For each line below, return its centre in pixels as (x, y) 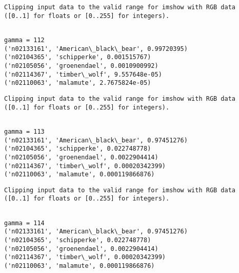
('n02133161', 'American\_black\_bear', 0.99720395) (96, 49)
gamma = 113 (24, 131)
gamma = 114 (24, 223)
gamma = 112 (24, 40)
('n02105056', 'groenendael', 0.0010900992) (81, 66)
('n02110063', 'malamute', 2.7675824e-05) (78, 83)
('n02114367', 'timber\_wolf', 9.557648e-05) (83, 74)
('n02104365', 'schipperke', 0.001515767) (78, 57)
